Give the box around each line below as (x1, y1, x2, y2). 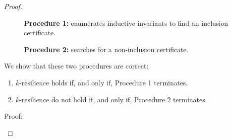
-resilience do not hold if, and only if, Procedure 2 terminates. (19, 94, 207, 104)
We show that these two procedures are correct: (4, 61, 149, 71)
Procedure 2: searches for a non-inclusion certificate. (24, 44, 188, 54)
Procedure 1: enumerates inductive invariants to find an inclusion (24, 17, 229, 28)
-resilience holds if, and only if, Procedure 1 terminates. (19, 77, 188, 87)
